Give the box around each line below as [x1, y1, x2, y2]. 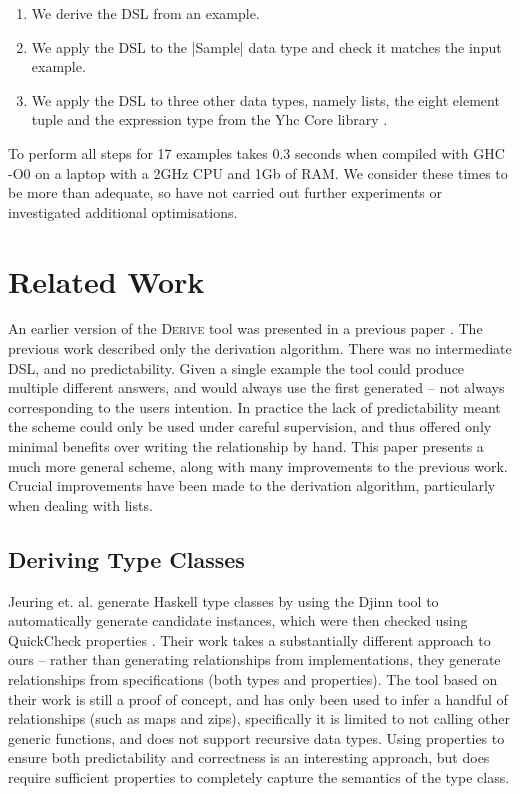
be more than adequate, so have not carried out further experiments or [8, 182, 443, 203]
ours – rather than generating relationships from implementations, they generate [8, 649, 501, 670]
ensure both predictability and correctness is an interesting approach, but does [8, 747, 490, 768]
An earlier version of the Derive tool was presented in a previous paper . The [8, 318, 483, 339]
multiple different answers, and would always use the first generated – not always [8, 377, 505, 398]
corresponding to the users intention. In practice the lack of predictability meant [8, 396, 501, 417]
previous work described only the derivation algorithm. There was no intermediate [8, 338, 512, 359]
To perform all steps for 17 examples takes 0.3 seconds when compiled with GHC [8, 142, 505, 163]
